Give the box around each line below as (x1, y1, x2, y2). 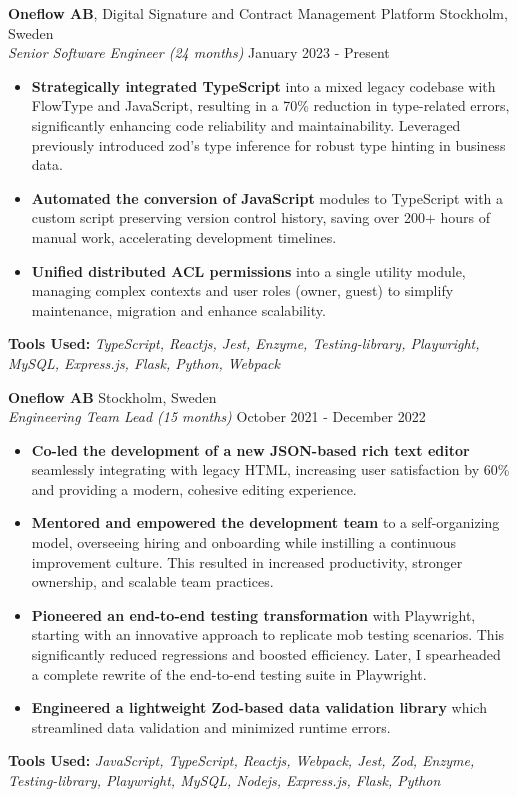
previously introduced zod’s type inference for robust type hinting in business (31, 134, 506, 155)
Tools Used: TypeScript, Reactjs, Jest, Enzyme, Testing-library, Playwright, (8, 333, 480, 354)
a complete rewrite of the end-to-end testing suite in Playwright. (31, 663, 427, 684)
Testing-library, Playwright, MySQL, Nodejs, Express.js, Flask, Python (8, 770, 441, 790)
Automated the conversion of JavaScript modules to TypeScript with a (31, 187, 504, 208)
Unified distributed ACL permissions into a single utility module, (31, 260, 466, 281)
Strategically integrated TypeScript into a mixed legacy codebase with (31, 75, 496, 96)
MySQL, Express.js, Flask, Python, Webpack (8, 352, 280, 373)
